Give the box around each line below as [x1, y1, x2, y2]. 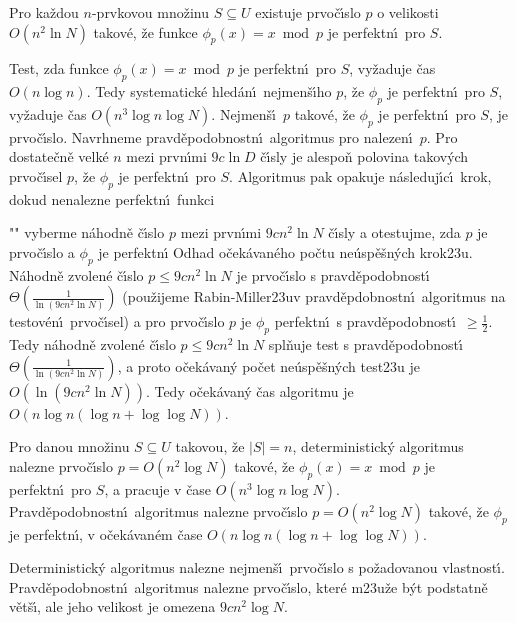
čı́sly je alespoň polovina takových [260, 146, 469, 167]
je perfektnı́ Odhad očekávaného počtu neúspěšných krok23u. [98, 241, 473, 262]
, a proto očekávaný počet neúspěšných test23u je [117, 355, 421, 376]
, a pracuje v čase [104, 478, 212, 499]
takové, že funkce [93, 21, 198, 42]
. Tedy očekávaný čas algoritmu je [145, 380, 354, 401]
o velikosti [377, 2, 439, 22]
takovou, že [175, 436, 245, 457]
